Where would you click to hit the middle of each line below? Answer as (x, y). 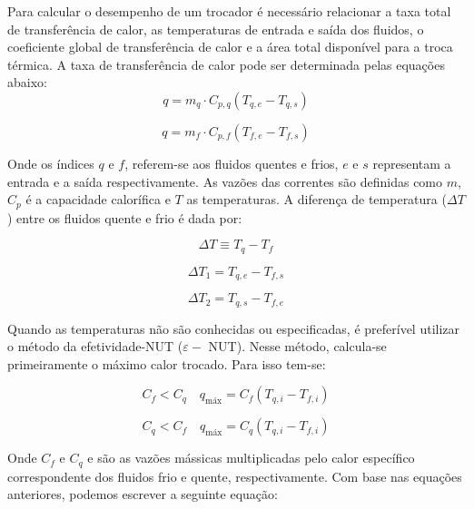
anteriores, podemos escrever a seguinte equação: (143, 494)
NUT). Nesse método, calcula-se (297, 346)
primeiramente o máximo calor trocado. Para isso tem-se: (167, 363)
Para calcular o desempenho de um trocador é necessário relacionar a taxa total (229, 11)
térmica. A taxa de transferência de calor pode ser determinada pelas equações (226, 64)
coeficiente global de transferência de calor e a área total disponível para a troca (230, 47)
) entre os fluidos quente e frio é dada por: (125, 217)
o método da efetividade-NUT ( (95, 346)
